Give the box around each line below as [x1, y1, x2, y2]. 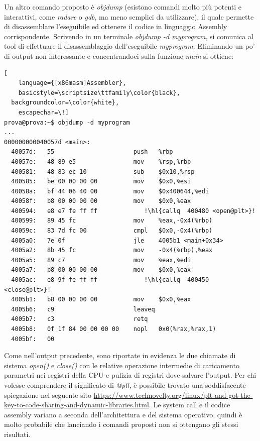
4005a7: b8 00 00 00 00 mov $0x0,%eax [11, 266, 191, 274]
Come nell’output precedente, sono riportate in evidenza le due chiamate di [4, 350, 236, 361]
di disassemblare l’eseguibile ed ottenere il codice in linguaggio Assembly [4, 21, 227, 32]
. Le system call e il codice [149, 399, 230, 410]
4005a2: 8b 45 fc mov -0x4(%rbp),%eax [11, 247, 213, 254]
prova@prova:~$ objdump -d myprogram [4, 119, 130, 126]
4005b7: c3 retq [11, 315, 148, 323]
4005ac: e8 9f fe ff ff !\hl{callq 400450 [11, 276, 209, 284]
